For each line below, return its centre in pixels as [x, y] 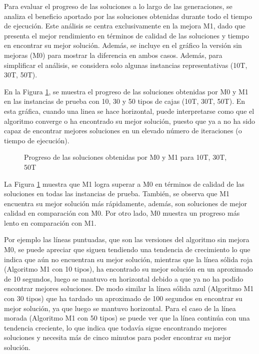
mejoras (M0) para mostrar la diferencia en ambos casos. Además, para [113, 55]
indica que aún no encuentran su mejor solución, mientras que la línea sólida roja [128, 259]
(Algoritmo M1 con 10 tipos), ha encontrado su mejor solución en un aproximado [128, 269]
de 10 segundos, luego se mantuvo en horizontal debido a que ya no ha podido [124, 278]
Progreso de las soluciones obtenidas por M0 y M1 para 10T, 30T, [125, 157]
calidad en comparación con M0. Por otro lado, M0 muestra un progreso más [122, 213]
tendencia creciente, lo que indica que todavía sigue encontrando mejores [115, 327]
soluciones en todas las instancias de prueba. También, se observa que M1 [117, 193]
